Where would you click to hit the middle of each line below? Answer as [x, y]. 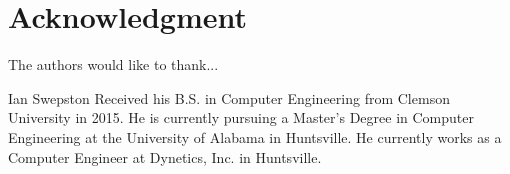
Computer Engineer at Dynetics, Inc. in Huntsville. [165, 156]
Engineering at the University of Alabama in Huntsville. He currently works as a [255, 136]
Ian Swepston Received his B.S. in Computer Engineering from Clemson [229, 97]
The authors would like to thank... [113, 64]
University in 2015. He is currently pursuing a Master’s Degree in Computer [241, 117]
